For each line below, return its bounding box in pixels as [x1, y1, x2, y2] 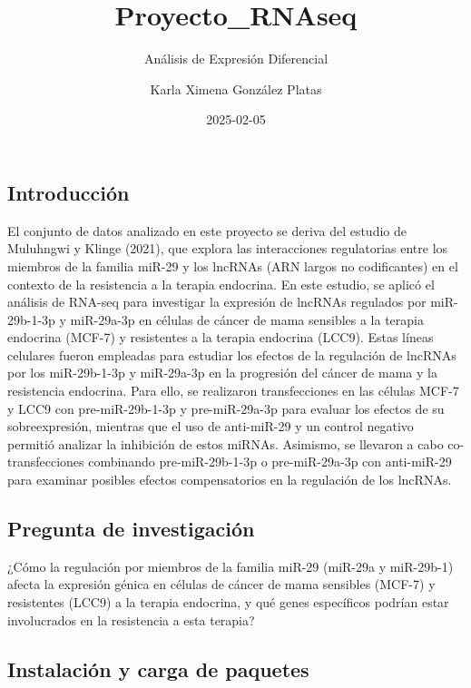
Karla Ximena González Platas [150, 79, 322, 98]
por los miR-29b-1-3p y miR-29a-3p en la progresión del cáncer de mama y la [7, 363, 437, 382]
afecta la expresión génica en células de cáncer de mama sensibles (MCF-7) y [7, 575, 436, 594]
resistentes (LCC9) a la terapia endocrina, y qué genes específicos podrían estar [7, 593, 449, 612]
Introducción [7, 178, 130, 206]
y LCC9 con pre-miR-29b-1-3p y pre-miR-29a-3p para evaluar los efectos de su [7, 398, 445, 418]
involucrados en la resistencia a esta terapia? [7, 610, 255, 629]
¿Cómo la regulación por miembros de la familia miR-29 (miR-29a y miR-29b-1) [7, 556, 454, 575]
